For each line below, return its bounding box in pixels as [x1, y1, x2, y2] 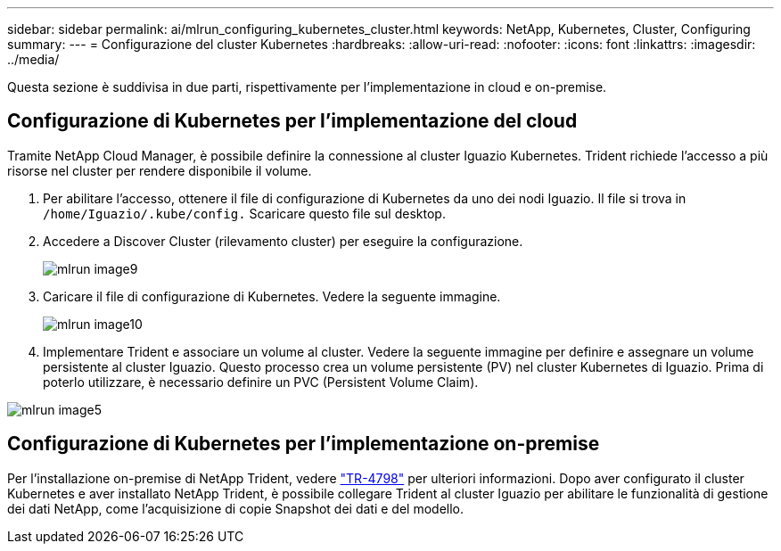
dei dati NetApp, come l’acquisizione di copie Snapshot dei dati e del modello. [7, 500, 464, 516]
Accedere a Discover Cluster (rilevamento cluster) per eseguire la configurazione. [43, 233, 523, 249]
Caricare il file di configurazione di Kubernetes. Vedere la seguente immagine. [43, 288, 501, 304]
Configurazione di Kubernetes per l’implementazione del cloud [7, 110, 578, 133]
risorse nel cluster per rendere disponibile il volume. [7, 162, 312, 178]
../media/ [7, 52, 60, 67]
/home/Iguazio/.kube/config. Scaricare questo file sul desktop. [43, 205, 446, 221]
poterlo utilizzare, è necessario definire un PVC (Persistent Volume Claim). [43, 374, 479, 390]
